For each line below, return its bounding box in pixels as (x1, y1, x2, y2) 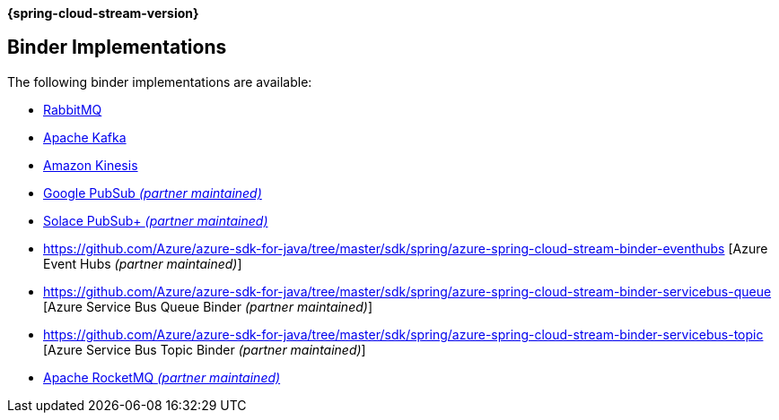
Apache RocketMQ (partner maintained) (43, 369, 281, 385)
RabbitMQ (43, 101, 102, 117)
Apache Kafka (43, 129, 127, 145)
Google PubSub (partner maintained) (43, 184, 262, 201)
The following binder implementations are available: (7, 73, 312, 90)
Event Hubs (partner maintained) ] (43, 255, 242, 271)
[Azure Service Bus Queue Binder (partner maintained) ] (43, 298, 372, 314)
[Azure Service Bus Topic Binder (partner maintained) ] (43, 341, 366, 357)
